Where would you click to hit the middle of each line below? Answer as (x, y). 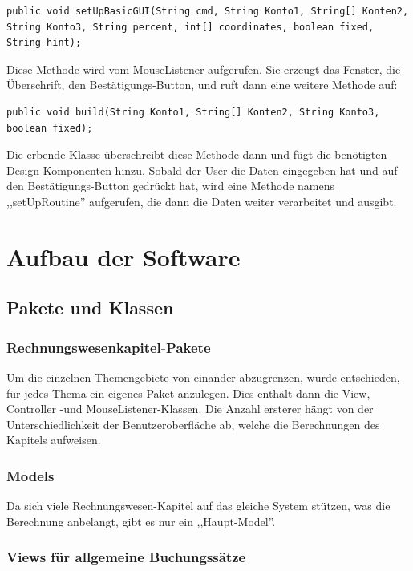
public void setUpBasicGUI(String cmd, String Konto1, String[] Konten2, (208, 11)
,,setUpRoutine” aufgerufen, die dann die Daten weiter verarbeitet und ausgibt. (202, 201)
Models (30, 475)
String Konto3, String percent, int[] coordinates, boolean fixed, (190, 27)
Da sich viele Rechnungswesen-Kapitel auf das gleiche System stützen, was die (198, 506)
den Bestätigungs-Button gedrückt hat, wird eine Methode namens (171, 186)
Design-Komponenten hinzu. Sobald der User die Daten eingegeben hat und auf (202, 170)
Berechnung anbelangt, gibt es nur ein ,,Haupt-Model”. (141, 521)
